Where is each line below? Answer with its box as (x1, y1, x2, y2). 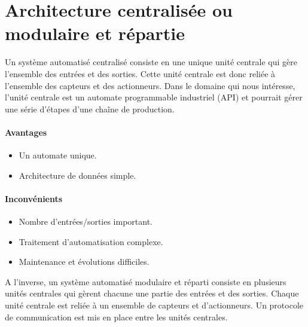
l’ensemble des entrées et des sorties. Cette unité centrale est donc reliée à (5, 67, 276, 80)
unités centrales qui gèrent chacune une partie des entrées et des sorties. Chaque (5, 287, 299, 300)
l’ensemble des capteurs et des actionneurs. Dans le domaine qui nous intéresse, (5, 79, 295, 91)
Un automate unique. (19, 149, 97, 161)
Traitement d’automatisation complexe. (19, 235, 163, 247)
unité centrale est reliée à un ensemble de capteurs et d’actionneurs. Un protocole (5, 299, 304, 311)
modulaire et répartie (5, 21, 185, 45)
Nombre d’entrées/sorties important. (19, 215, 153, 228)
